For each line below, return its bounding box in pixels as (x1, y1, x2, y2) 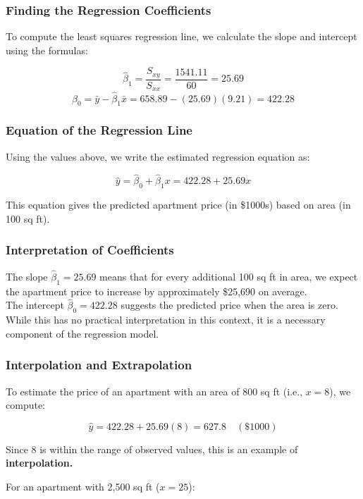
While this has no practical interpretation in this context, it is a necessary (6, 312, 326, 327)
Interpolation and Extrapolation (6, 356, 192, 374)
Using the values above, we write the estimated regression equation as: (6, 149, 310, 164)
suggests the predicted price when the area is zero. (121, 297, 338, 312)
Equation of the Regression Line (6, 121, 192, 139)
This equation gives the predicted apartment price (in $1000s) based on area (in (6, 197, 351, 212)
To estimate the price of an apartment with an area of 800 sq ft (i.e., (6, 383, 303, 398)
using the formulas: (6, 42, 88, 57)
